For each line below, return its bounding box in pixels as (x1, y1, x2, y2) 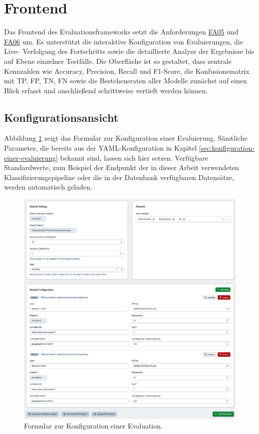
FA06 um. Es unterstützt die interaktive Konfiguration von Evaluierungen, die (4, 36, 243, 46)
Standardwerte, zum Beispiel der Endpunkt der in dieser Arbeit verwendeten (4, 162, 239, 173)
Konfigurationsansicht (4, 109, 119, 125)
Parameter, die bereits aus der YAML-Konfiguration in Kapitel (4, 143, 197, 153)
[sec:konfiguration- (199, 143, 255, 153)
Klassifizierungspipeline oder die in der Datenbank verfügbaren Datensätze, (4, 172, 234, 182)
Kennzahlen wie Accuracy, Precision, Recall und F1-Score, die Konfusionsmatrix (4, 65, 250, 76)
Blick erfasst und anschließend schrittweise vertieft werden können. (4, 85, 208, 95)
